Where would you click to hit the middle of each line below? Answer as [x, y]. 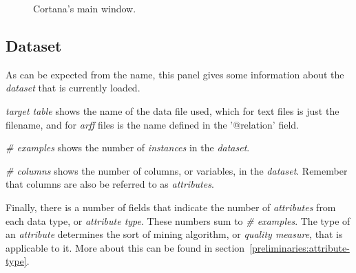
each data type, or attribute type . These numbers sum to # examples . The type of [178, 220]
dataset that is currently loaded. [73, 88]
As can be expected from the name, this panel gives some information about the [175, 74]
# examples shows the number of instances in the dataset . [128, 148]
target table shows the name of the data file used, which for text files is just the [172, 110]
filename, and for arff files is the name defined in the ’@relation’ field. [152, 124]
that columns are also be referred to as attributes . [110, 184]
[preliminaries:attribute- [300, 247]
